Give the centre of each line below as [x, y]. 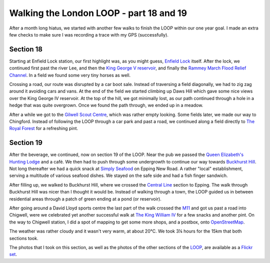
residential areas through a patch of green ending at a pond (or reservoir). [85, 199]
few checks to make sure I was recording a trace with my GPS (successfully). [89, 34]
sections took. [24, 238]
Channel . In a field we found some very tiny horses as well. [70, 75]
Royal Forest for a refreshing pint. [44, 128]
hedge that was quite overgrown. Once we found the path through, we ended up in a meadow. [106, 105]
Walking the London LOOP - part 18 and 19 [98, 13]
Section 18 [26, 49]
